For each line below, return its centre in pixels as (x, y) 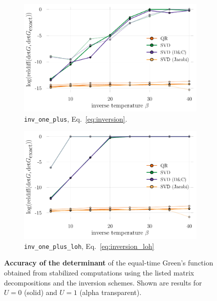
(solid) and (41, 292)
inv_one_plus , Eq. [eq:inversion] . (76, 119)
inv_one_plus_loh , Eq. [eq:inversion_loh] (89, 246)
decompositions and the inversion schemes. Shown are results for (103, 282)
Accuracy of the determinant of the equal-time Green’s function (109, 263)
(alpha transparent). (111, 292)
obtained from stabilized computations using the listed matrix (99, 272)
